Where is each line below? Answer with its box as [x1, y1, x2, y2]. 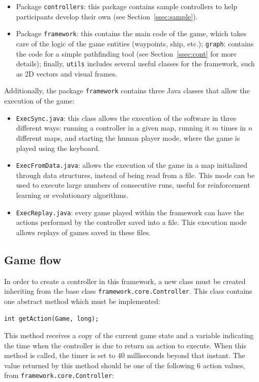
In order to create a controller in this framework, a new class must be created [4, 275, 246, 286]
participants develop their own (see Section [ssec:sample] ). [16, 11, 198, 21]
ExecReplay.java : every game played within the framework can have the [16, 207, 244, 217]
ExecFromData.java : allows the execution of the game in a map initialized [16, 160, 248, 170]
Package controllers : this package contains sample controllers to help [16, 1, 238, 11]
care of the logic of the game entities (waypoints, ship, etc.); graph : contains [16, 38, 254, 48]
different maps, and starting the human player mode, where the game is [16, 132, 240, 143]
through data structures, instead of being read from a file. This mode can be [16, 169, 255, 180]
